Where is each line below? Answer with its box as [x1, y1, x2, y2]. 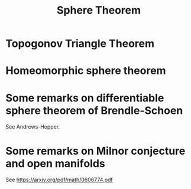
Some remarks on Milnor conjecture [5, 144, 186, 158]
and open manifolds [5, 156, 105, 170]
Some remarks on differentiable [5, 91, 164, 104]
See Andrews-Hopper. [5, 123, 60, 130]
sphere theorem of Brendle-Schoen [5, 104, 183, 117]
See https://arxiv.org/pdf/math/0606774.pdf [5, 176, 113, 184]
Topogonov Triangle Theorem [5, 37, 155, 50]
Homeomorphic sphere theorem [5, 64, 166, 78]
